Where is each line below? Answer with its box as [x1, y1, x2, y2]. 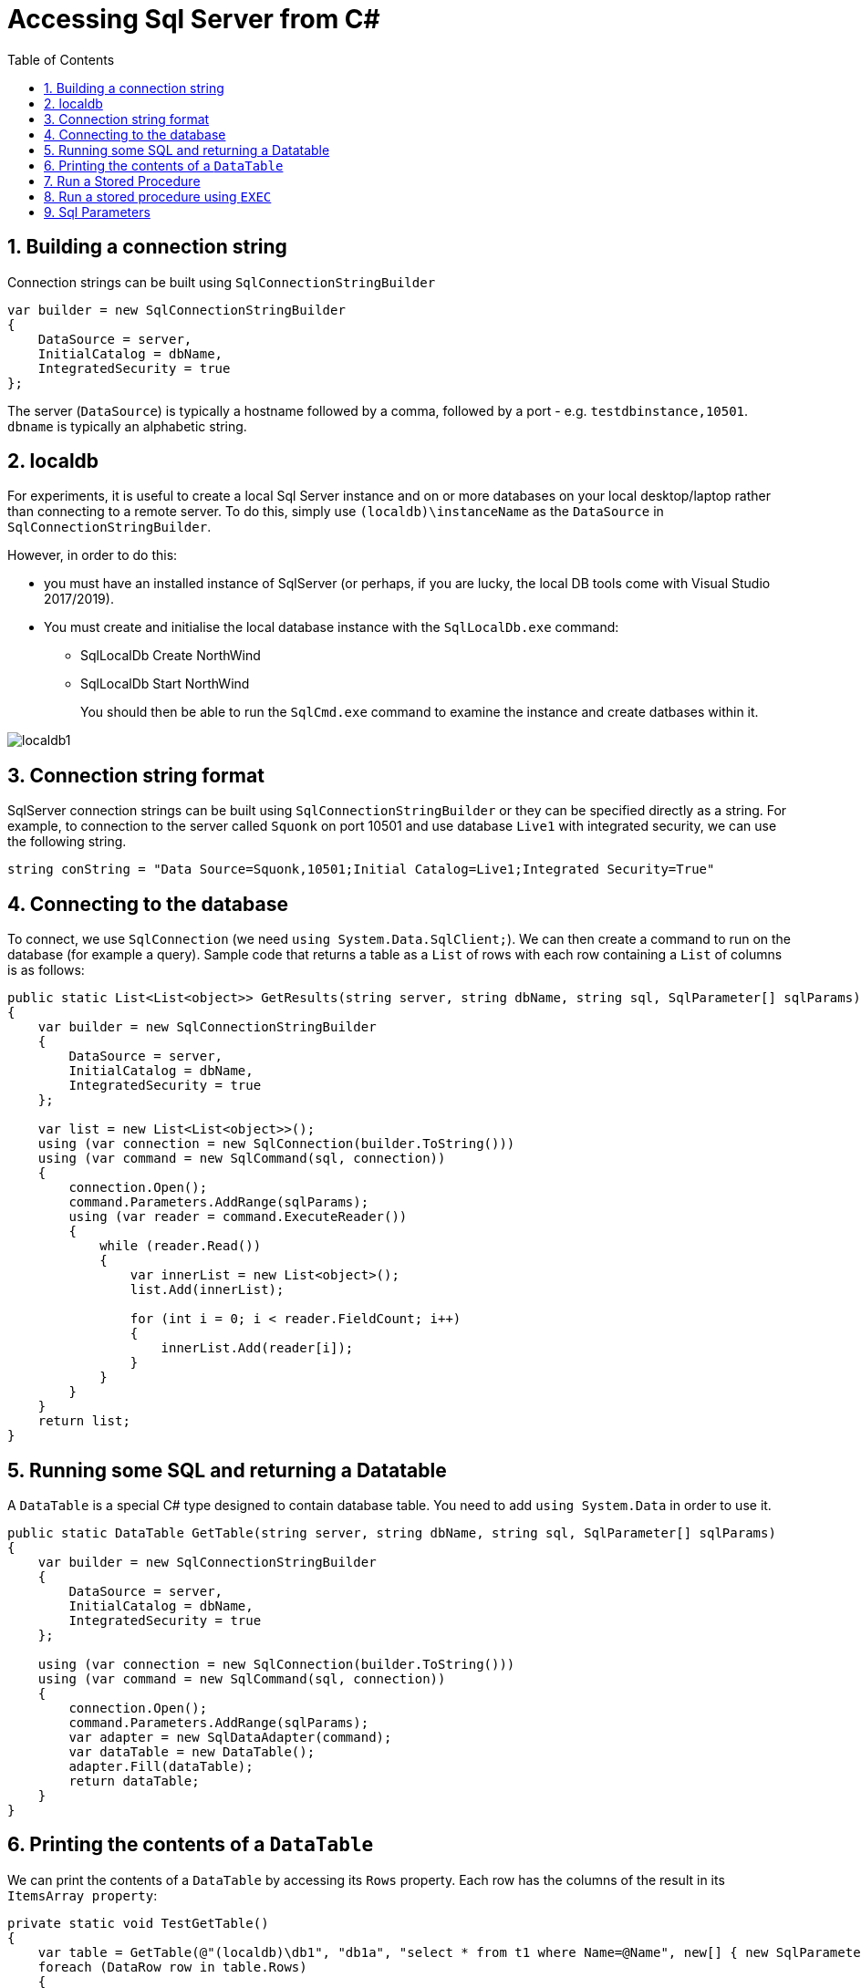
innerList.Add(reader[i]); [161, 1341, 354, 1356]
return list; [37, 1413, 130, 1429]
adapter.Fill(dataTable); [68, 1758, 254, 1774]
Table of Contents [7, 51, 115, 67]
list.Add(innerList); [130, 1282, 285, 1298]
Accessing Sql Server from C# [7, 4, 380, 35]
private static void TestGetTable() [7, 1915, 269, 1931]
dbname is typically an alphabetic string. [7, 418, 247, 434]
